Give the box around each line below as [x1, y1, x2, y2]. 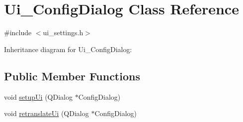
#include [4, 27, 32, 38]
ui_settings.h [43, 27, 83, 38]
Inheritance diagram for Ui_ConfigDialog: [4, 44, 132, 54]
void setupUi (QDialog [4, 91, 73, 102]
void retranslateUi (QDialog [4, 108, 89, 119]
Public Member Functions [4, 68, 140, 83]
